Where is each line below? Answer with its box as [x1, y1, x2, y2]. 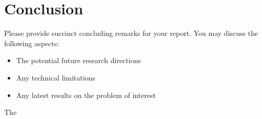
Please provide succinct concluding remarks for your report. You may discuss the [4, 28, 258, 38]
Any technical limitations [16, 72, 95, 83]
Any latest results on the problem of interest [16, 89, 156, 100]
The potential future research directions [16, 55, 141, 66]
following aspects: [4, 37, 59, 48]
